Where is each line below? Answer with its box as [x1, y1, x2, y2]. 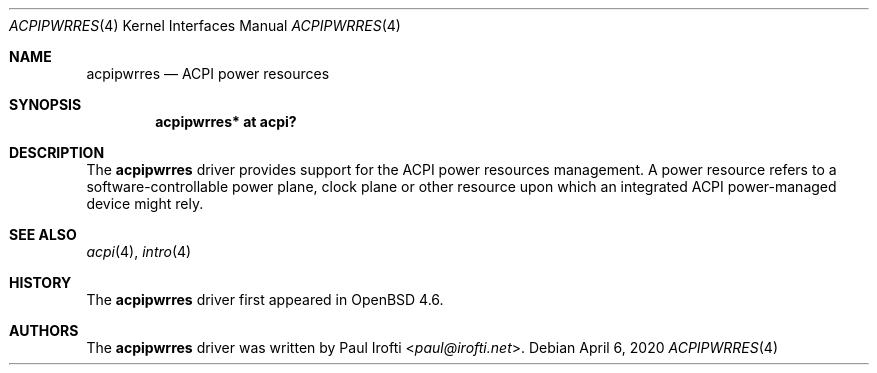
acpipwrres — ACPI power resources [86, 65, 330, 82]
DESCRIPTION [9, 144, 105, 161]
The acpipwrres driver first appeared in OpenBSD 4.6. [86, 291, 444, 308]
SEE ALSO [9, 226, 77, 243]
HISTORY [9, 274, 72, 291]
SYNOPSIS [9, 96, 82, 113]
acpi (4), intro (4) [86, 243, 192, 260]
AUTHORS [9, 322, 79, 339]
